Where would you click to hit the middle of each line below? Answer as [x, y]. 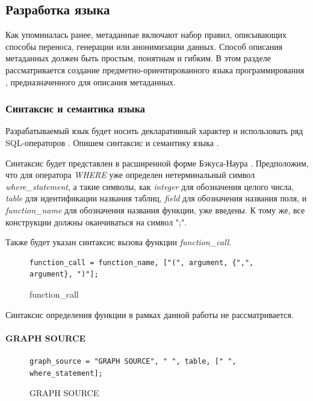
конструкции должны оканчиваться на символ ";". [96, 222]
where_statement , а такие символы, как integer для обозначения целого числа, [150, 186]
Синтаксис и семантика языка [76, 109]
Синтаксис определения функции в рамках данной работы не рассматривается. [150, 314]
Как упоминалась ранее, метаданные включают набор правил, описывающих [146, 35]
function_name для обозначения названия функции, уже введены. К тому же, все [155, 210]
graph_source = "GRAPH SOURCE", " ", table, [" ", [133, 361]
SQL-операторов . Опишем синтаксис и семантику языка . [112, 142]
